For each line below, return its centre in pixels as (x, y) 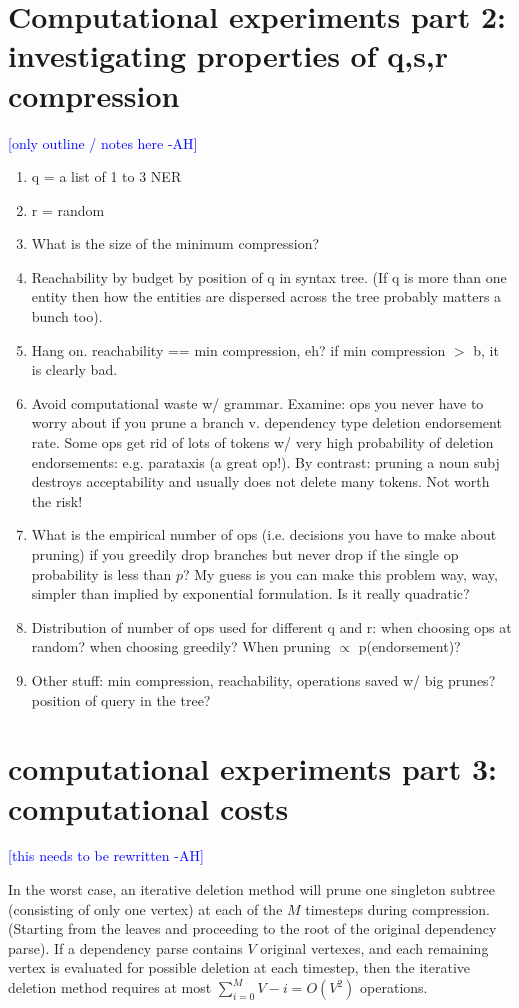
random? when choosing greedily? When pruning (181, 646)
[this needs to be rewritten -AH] (106, 855)
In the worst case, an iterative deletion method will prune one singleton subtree (251, 889)
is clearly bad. (74, 369)
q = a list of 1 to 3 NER (106, 176)
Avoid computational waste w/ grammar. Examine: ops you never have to (257, 402)
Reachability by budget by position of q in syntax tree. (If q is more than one (269, 276)
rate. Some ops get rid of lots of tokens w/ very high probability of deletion (262, 442)
